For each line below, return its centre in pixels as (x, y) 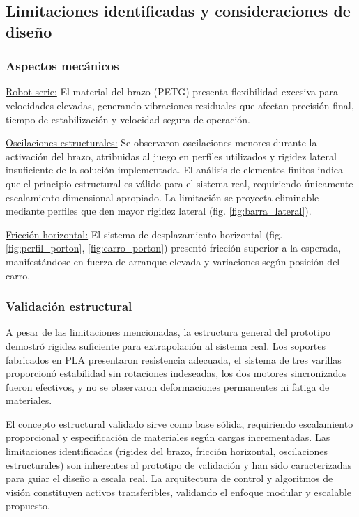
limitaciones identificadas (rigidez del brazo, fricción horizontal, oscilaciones (167, 451)
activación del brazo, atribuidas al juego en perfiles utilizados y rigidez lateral (171, 156)
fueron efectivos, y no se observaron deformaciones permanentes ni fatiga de (168, 386)
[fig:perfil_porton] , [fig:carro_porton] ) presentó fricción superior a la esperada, (174, 248)
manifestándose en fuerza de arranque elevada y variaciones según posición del (173, 261)
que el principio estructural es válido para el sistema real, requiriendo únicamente (179, 183)
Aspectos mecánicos (62, 66)
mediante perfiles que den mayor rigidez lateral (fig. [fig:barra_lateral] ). (159, 211)
